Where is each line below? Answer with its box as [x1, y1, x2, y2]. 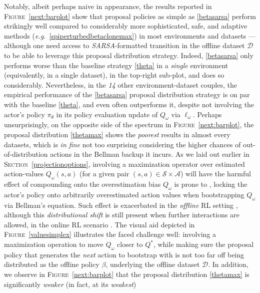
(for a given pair [79, 168, 129, 179]
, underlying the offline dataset [105, 259, 200, 269]
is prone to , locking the [174, 179, 247, 189]
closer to [117, 239, 143, 249]
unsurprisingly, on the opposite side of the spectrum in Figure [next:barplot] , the [4, 119, 254, 130]
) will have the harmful [180, 168, 251, 179]
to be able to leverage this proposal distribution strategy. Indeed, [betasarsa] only [4, 50, 253, 60]
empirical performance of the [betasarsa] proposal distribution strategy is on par [4, 89, 250, 100]
